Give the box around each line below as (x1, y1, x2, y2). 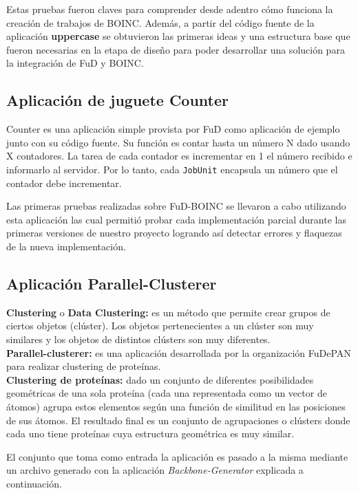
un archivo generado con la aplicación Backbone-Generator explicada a (6, 463, 304, 477)
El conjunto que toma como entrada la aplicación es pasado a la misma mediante (6, 449, 348, 463)
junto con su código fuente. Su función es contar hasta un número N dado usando (6, 135, 350, 149)
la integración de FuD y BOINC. (6, 56, 144, 70)
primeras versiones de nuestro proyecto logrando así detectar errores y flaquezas (6, 226, 342, 240)
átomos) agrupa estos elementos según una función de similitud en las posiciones (6, 399, 346, 413)
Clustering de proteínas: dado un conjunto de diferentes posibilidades (6, 372, 314, 386)
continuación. (6, 476, 62, 490)
